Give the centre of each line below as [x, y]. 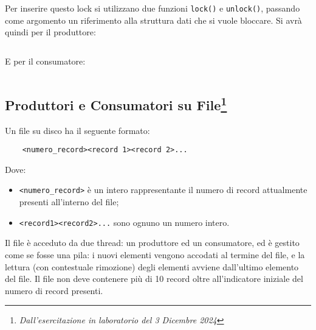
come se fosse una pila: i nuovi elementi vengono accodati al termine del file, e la [155, 254]
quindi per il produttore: [50, 32]
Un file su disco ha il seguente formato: [77, 130]
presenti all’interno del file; [69, 202]
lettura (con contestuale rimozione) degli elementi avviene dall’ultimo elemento [152, 266]
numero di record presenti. [54, 290]
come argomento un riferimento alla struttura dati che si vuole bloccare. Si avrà [153, 20]
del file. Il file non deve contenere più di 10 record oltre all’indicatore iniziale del [154, 279]
